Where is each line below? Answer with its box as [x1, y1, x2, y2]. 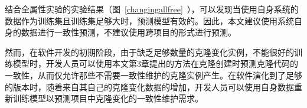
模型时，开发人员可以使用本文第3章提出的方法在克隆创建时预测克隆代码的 [12, 57, 298, 70]
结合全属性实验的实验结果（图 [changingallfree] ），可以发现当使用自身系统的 [5, 3, 299, 15]
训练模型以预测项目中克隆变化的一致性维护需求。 [12, 92, 203, 104]
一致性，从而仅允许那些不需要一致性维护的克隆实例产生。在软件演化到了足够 [5, 68, 302, 81]
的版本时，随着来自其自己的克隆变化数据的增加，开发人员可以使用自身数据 [5, 80, 294, 93]
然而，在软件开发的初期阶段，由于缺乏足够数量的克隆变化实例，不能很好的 [5, 45, 294, 58]
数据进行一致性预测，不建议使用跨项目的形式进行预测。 [21, 26, 236, 38]
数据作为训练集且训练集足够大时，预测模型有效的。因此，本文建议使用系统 [5, 14, 294, 27]
